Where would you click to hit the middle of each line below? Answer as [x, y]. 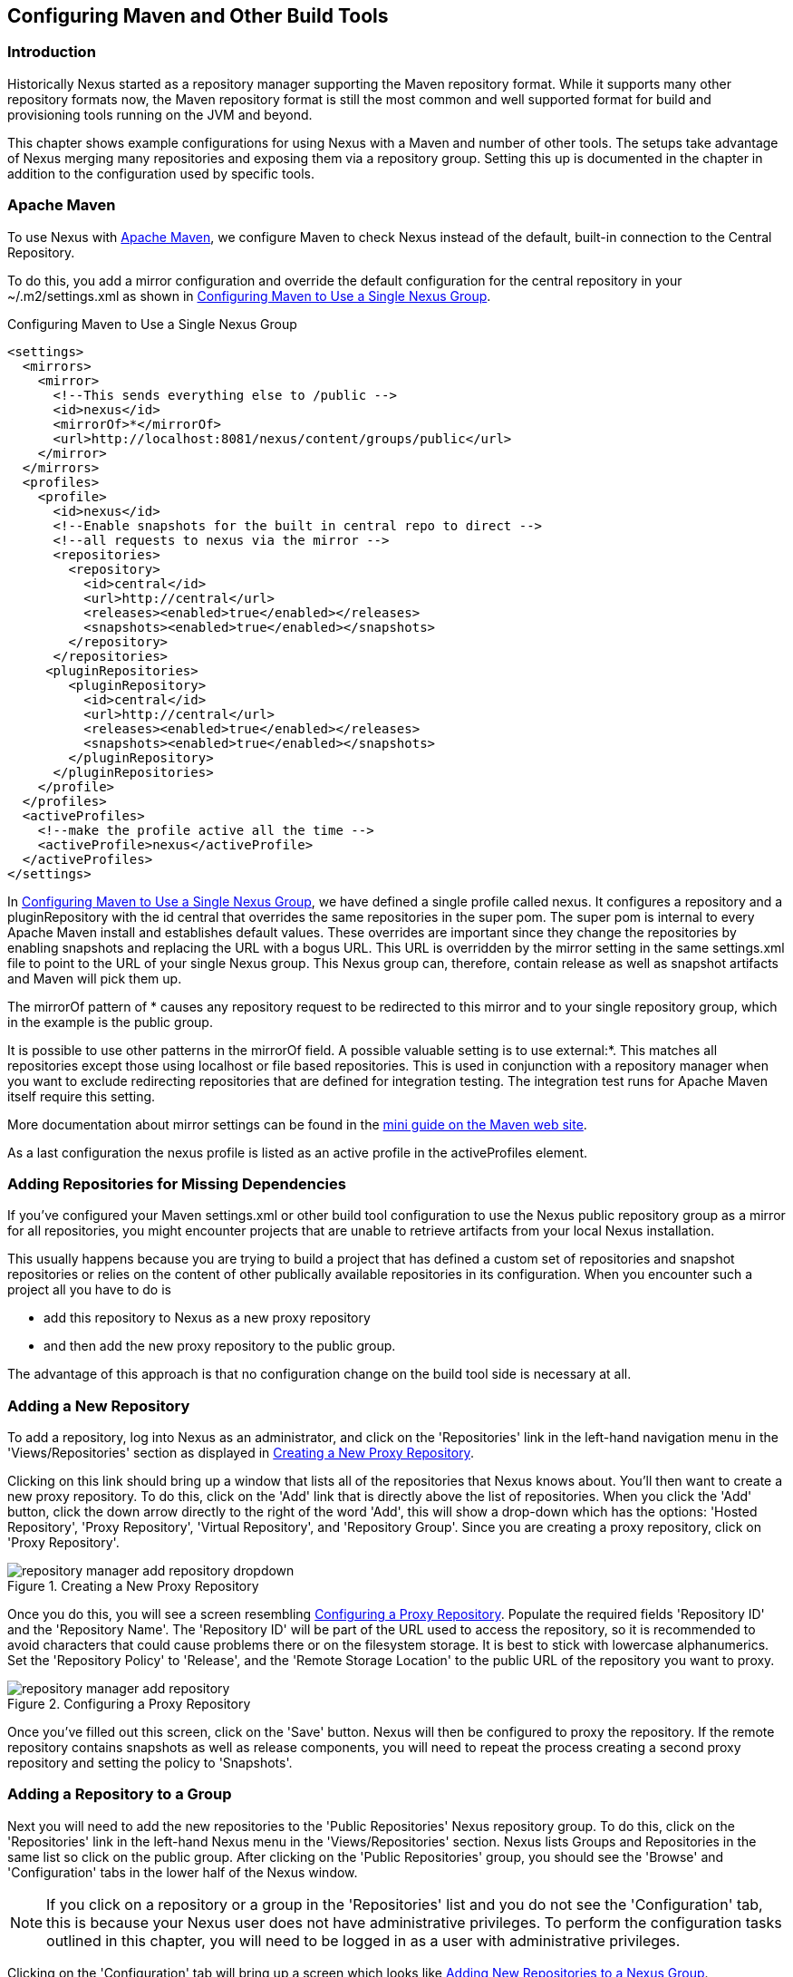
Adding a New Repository [99, 1405]
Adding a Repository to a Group [120, 1794]
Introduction [52, 52]
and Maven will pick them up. [95, 978]
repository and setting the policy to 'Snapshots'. [150, 1763]
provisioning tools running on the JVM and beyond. [160, 114]
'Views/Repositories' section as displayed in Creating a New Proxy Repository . [241, 1453]
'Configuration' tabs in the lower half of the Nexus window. [183, 1872]
